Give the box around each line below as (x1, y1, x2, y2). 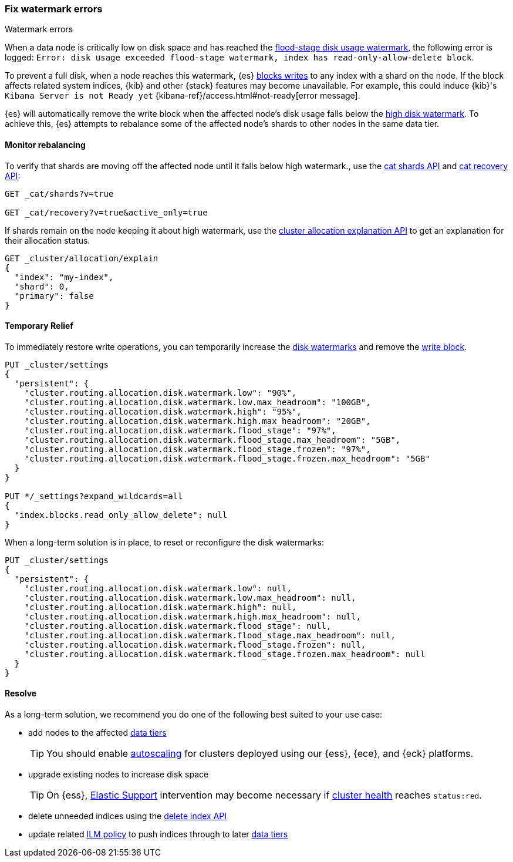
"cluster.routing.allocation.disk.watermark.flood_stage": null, (24, 621, 332, 631)
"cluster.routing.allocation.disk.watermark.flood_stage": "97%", (24, 425, 336, 435)
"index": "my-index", (14, 272, 114, 282)
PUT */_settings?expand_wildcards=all (5, 491, 183, 501)
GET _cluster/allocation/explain (5, 253, 158, 263)
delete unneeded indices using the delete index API (28, 811, 227, 821)
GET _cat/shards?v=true (5, 188, 114, 198)
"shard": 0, (14, 281, 69, 291)
